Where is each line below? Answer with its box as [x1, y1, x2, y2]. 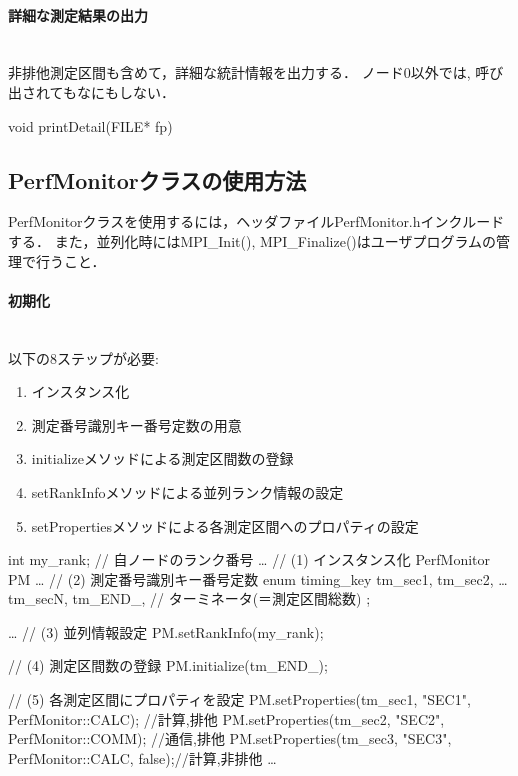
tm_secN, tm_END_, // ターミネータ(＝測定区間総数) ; [8, 588, 371, 609]
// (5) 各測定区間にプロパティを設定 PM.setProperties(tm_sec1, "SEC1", [8, 689, 471, 710]
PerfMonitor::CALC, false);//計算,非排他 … [8, 747, 277, 768]
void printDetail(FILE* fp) [8, 115, 173, 136]
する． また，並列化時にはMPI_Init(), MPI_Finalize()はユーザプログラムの [8, 230, 497, 251]
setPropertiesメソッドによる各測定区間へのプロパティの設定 [31, 515, 419, 536]
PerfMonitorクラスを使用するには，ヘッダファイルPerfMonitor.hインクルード [8, 211, 505, 232]
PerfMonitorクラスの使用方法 [8, 164, 307, 195]
